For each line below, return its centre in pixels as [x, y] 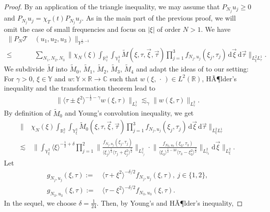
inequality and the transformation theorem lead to [80, 88]
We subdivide [24, 69]
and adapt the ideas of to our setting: [192, 69]
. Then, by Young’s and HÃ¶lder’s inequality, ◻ [170, 202]
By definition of [27, 113]
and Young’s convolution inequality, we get [129, 113]
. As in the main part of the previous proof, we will [159, 18]
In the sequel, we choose [40, 202]
